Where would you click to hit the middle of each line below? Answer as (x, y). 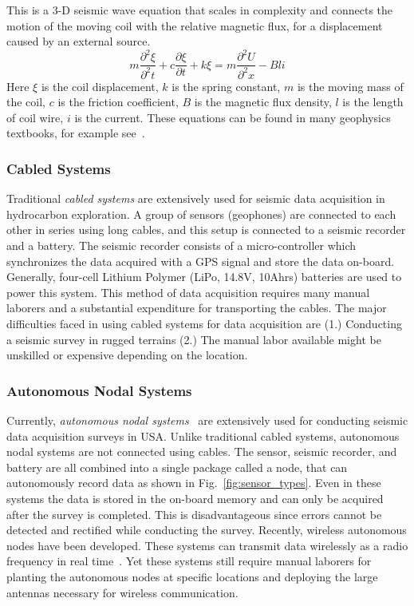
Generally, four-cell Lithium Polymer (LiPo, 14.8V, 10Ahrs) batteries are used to (204, 277)
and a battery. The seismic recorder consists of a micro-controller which (181, 246)
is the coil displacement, (100, 86)
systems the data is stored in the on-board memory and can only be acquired (195, 498)
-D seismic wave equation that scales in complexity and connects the (225, 10)
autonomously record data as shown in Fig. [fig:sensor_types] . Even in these (194, 483)
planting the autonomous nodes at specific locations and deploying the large (192, 576)
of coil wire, (35, 117)
